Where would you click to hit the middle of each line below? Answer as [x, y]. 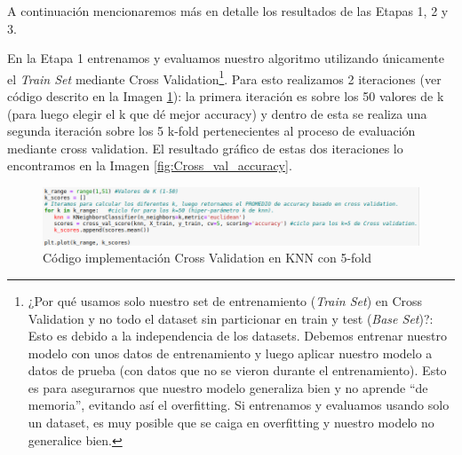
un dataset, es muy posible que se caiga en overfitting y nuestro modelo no [231, 423]
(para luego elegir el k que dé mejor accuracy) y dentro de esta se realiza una [217, 113]
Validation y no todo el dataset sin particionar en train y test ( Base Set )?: [231, 318]
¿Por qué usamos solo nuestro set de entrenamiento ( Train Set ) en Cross [225, 300]
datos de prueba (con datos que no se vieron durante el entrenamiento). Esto [237, 370]
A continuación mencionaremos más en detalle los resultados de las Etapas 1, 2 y [228, 11]
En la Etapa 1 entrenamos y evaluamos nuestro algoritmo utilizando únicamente [226, 58]
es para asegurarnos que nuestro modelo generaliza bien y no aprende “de [228, 387]
